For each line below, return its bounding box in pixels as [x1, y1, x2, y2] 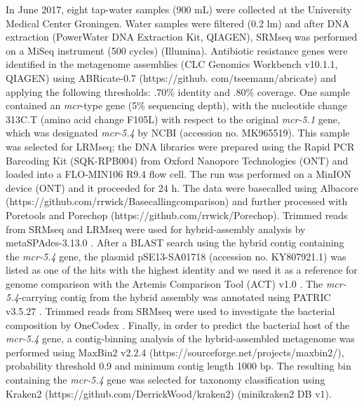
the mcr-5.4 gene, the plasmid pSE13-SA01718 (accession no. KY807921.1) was [6, 248, 346, 263]
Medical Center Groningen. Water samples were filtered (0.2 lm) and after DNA [6, 15, 350, 30]
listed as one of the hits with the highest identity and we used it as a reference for [6, 262, 358, 277]
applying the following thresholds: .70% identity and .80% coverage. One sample [6, 84, 350, 99]
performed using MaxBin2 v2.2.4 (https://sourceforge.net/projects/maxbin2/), [6, 344, 344, 359]
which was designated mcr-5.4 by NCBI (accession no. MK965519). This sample [6, 125, 350, 140]
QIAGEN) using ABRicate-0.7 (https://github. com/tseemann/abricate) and [6, 70, 337, 85]
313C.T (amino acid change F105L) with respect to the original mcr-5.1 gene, [6, 111, 340, 126]
